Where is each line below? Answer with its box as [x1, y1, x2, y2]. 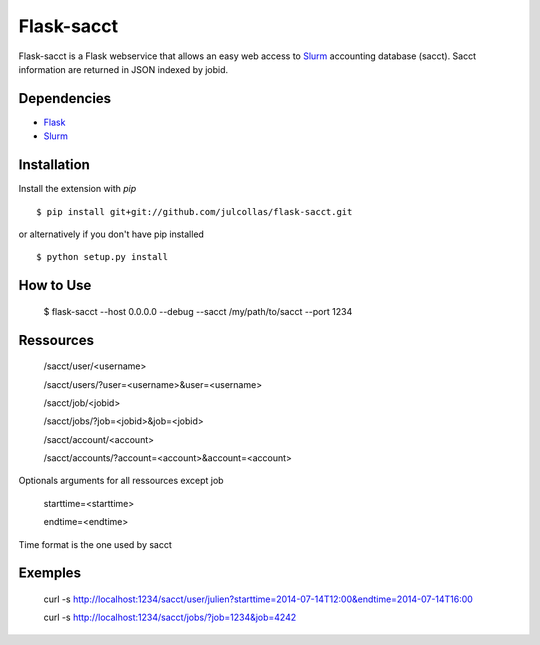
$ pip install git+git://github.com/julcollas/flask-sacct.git [36, 206, 353, 217]
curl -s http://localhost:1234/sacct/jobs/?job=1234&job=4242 [43, 611, 297, 624]
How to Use [18, 277, 92, 294]
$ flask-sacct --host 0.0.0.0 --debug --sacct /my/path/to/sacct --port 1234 [43, 305, 353, 317]
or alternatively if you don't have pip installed [18, 228, 205, 240]
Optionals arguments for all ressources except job [18, 475, 224, 487]
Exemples [18, 565, 82, 582]
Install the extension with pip [18, 183, 137, 195]
